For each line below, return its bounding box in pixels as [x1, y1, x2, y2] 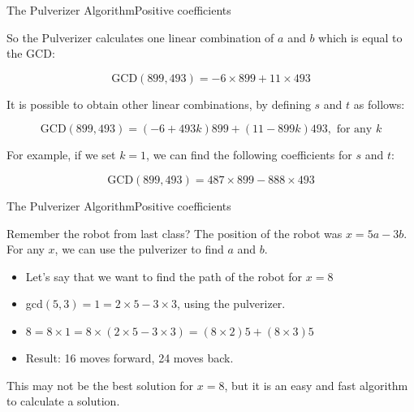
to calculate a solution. [6, 392, 120, 410]
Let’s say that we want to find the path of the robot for [25, 267, 303, 284]
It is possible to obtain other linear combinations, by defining [6, 95, 311, 112]
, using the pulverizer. [177, 295, 286, 312]
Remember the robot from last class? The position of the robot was [6, 224, 343, 241]
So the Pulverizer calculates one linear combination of [6, 28, 274, 46]
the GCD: [6, 45, 55, 62]
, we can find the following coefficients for [146, 146, 352, 163]
